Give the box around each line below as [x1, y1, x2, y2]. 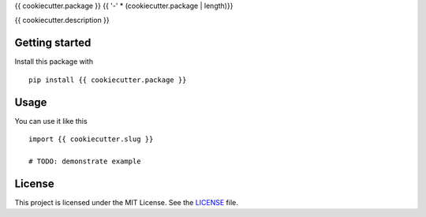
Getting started [14, 36, 92, 50]
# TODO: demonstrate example [28, 156, 141, 166]
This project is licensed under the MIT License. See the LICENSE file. [14, 197, 238, 207]
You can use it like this [14, 116, 88, 125]
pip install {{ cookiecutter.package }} [28, 75, 187, 84]
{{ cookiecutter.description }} [14, 16, 110, 25]
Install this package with [14, 57, 94, 66]
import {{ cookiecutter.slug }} [28, 134, 154, 144]
